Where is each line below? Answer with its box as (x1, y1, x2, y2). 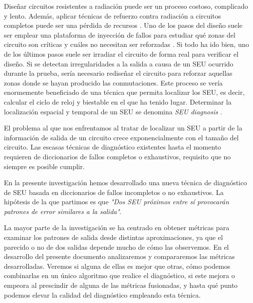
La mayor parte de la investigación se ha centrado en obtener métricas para (4, 222, 230, 233)
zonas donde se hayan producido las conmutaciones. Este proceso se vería (4, 77, 223, 87)
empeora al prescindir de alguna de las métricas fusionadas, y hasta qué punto (4, 280, 238, 290)
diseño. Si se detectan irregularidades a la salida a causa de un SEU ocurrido (4, 58, 234, 68)
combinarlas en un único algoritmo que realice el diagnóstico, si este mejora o (4, 270, 235, 281)
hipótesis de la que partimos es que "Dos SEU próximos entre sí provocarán (4, 196, 229, 207)
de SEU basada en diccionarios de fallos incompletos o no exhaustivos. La (4, 187, 224, 197)
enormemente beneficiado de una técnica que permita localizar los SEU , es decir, (4, 87, 245, 97)
